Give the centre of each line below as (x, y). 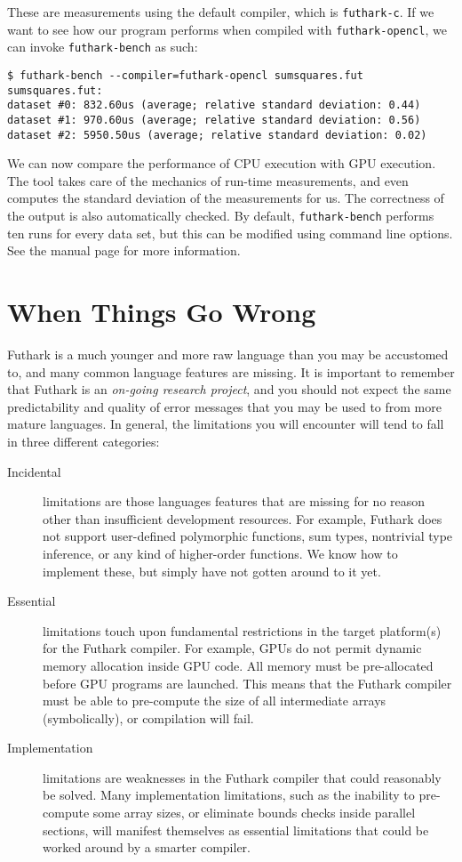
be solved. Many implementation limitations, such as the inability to (229, 795)
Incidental (34, 471)
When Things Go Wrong (162, 312)
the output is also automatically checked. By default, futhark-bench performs (221, 216)
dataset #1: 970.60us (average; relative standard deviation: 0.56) (214, 120)
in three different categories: (84, 441)
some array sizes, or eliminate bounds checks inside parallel (254, 813)
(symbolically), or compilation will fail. (148, 717)
